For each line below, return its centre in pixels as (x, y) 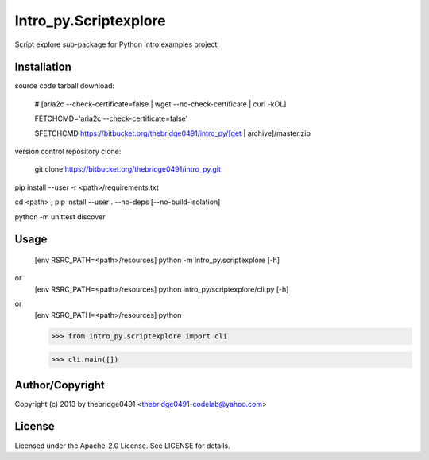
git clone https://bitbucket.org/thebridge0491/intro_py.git (128, 169)
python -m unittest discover (60, 216)
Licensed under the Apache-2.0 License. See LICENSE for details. (122, 446)
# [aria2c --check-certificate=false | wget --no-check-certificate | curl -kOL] (160, 104)
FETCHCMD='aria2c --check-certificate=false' (111, 118)
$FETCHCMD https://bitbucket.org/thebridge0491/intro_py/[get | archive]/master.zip (173, 133)
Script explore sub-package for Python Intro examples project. (117, 44)
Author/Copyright (60, 385)
